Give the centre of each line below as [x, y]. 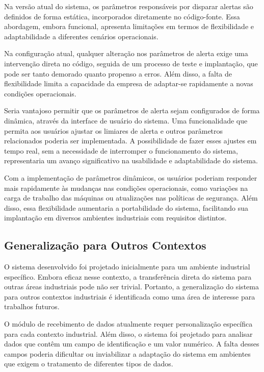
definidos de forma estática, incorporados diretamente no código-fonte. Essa [122, 16]
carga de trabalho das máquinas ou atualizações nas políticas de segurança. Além [131, 198]
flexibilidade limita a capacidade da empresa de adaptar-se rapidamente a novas [129, 83]
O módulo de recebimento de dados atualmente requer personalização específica [128, 324]
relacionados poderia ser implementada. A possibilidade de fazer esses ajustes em [130, 141]
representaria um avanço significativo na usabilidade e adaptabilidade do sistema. [131, 160]
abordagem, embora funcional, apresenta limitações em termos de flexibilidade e [129, 26]
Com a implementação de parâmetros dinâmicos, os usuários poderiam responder [131, 177]
